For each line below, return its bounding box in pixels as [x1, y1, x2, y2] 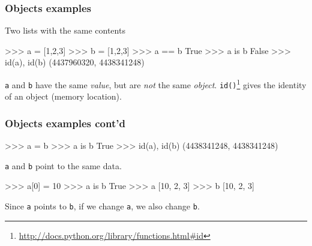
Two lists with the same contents [5, 24, 125, 37]
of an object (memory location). [5, 90, 122, 103]
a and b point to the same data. [5, 159, 122, 172]
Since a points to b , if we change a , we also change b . [5, 199, 200, 212]
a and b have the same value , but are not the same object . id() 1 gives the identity [5, 77, 307, 91]
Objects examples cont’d [5, 115, 125, 130]
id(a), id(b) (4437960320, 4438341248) [5, 56, 145, 68]
